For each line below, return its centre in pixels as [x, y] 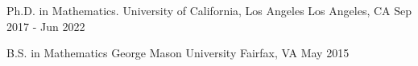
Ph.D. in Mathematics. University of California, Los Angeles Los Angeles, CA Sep [209, 10]
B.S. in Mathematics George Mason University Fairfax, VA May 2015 [178, 53]
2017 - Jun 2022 [46, 26]
